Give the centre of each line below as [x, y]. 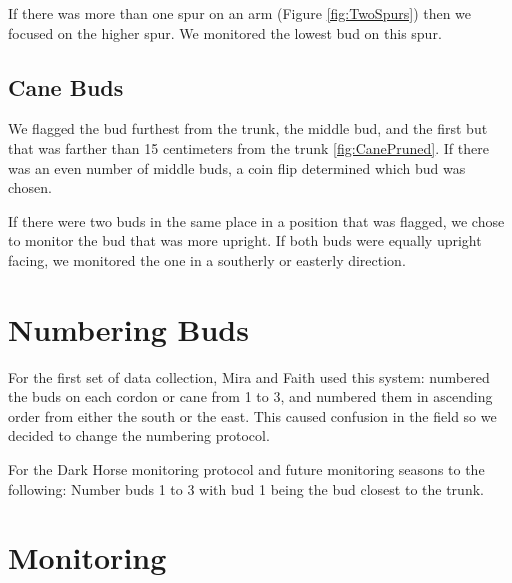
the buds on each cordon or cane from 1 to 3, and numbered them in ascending [250, 396]
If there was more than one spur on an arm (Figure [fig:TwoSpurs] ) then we [240, 13]
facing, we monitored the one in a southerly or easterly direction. [207, 259]
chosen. [30, 187]
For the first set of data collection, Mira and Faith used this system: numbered [249, 376]
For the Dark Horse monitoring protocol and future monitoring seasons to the [246, 469]
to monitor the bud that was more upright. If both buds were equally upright [245, 240]
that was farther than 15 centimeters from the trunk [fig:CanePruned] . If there [248, 147]
